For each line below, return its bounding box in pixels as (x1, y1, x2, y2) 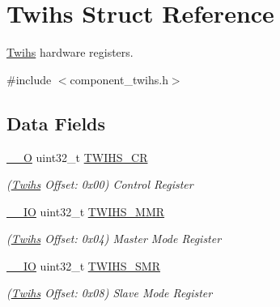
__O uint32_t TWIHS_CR (6, 148, 148, 165)
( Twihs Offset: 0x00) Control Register (6, 176, 193, 193)
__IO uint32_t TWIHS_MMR (6, 203, 165, 220)
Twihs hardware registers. (6, 44, 134, 61)
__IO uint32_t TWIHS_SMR (6, 257, 161, 274)
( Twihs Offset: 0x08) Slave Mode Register (6, 284, 213, 301)
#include (6, 70, 52, 87)
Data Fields (6, 110, 106, 135)
